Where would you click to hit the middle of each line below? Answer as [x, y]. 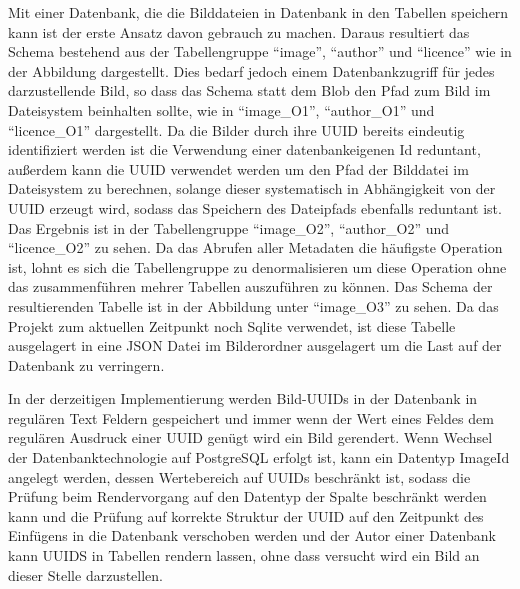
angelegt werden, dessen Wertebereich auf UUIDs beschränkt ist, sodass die [239, 476]
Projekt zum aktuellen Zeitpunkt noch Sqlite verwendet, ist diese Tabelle [232, 325]
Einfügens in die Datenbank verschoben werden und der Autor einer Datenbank [252, 535]
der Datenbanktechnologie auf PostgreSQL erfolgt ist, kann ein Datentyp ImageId [259, 457]
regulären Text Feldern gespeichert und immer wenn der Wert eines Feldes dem [251, 417]
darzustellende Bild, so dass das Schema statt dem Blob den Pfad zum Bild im [249, 90]
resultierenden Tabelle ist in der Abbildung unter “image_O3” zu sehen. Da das [253, 305]
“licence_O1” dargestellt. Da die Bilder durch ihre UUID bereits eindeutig [236, 129]
